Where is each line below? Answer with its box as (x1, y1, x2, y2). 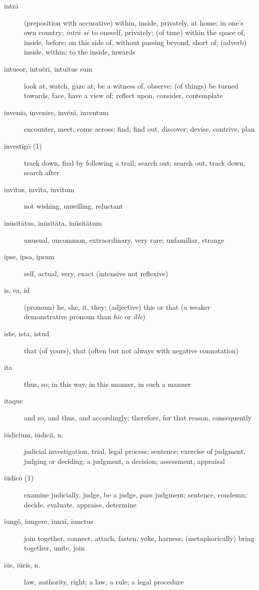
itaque (4, 395, 23, 406)
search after (24, 167, 59, 178)
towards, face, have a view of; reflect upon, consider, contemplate (24, 90, 223, 101)
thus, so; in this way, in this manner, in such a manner (24, 378, 191, 389)
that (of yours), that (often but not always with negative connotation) (24, 345, 239, 355)
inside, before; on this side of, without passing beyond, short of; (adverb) (24, 37, 247, 47)
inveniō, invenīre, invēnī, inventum (4, 107, 109, 117)
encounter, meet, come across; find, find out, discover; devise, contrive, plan (24, 124, 255, 134)
